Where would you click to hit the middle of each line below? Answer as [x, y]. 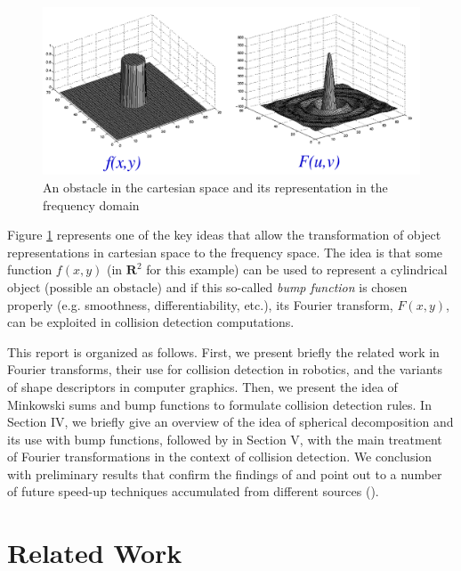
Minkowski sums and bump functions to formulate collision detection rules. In [219, 404]
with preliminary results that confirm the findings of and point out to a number [225, 473]
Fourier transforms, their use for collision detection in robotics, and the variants [225, 369]
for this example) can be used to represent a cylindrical [297, 269]
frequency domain [91, 204]
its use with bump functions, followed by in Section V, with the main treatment [225, 439]
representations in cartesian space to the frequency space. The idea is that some [225, 252]
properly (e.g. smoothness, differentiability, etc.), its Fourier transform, [200, 304]
